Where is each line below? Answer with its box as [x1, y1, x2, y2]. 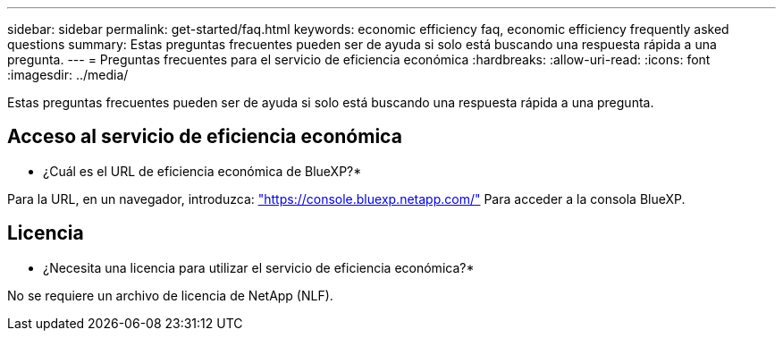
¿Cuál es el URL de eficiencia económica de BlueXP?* [43, 163, 362, 179]
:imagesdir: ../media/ [7, 67, 129, 82]
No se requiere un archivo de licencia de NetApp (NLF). [7, 287, 333, 303]
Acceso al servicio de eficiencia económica [7, 125, 402, 148]
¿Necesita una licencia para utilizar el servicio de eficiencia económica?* [43, 259, 475, 275]
